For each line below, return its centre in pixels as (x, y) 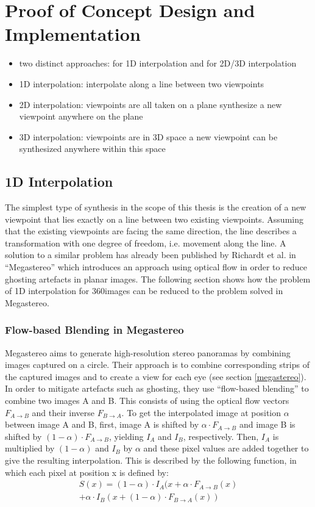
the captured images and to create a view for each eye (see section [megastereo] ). (156, 376)
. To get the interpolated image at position (201, 412)
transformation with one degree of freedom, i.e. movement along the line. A (146, 243)
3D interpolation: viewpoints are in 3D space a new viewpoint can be (148, 136)
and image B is (267, 424)
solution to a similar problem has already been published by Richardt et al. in (150, 255)
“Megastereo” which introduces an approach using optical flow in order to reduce (156, 267)
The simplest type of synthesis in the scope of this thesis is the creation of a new (156, 207)
